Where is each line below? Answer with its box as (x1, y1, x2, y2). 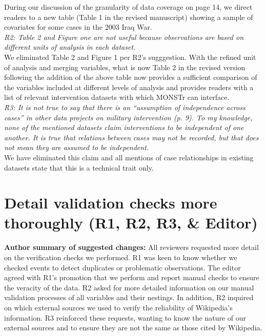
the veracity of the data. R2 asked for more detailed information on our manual (4, 282, 254, 292)
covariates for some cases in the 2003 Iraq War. (4, 22, 152, 32)
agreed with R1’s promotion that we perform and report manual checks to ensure (4, 272, 259, 283)
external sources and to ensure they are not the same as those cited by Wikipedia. (4, 322, 262, 333)
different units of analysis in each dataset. (4, 41, 136, 52)
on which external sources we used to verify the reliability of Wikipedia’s (4, 302, 233, 312)
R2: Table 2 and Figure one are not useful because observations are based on (4, 31, 244, 42)
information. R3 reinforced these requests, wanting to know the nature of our (4, 312, 247, 323)
